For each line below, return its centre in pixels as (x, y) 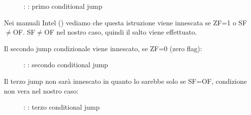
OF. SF (24, 32)
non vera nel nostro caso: (41, 90)
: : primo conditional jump (63, 6)
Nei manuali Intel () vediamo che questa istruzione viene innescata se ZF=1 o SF (125, 22)
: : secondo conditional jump (66, 65)
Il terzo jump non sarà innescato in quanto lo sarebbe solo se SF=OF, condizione (125, 81)
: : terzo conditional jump (62, 107)
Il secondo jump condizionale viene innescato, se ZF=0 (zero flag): (103, 48)
